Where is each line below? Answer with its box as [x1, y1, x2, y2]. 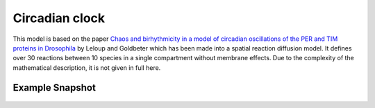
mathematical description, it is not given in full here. [12, 63, 161, 72]
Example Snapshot [12, 82, 97, 93]
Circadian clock [12, 10, 106, 26]
